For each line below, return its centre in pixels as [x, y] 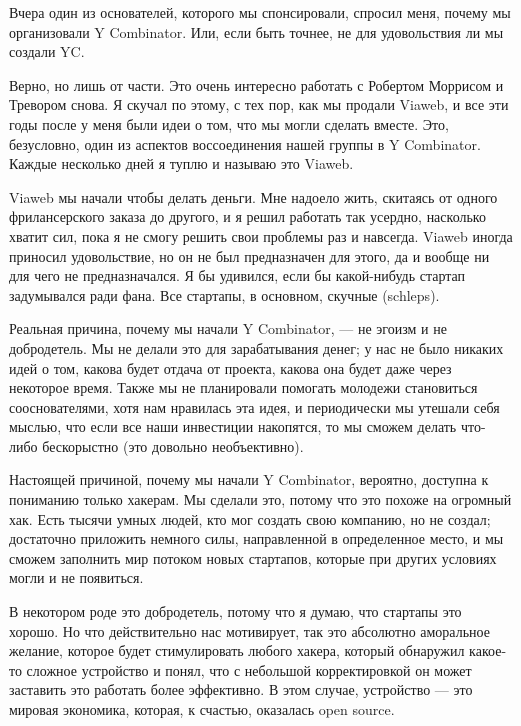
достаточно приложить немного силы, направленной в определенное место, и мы [256, 538]
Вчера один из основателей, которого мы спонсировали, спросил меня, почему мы [260, 12]
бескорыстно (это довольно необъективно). [173, 445]
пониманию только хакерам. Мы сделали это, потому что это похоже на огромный [260, 499]
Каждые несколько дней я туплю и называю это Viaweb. [181, 163]
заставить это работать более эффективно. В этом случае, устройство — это [241, 689]
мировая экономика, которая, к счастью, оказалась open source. [202, 709]
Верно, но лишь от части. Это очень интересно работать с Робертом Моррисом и [256, 84]
